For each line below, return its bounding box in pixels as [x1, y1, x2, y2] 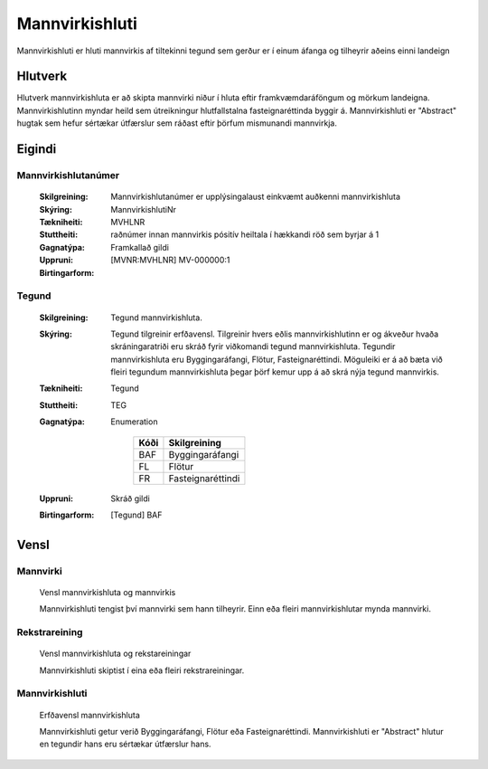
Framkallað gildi [110, 242, 169, 252]
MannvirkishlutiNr [110, 204, 176, 214]
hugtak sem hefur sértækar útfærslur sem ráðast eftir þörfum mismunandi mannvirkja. [16, 118, 338, 128]
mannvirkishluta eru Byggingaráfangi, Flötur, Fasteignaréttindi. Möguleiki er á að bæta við [110, 354, 443, 365]
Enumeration [110, 416, 158, 427]
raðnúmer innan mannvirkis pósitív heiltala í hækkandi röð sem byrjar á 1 [110, 229, 380, 240]
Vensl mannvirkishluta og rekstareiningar [39, 648, 192, 660]
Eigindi [16, 141, 57, 157]
